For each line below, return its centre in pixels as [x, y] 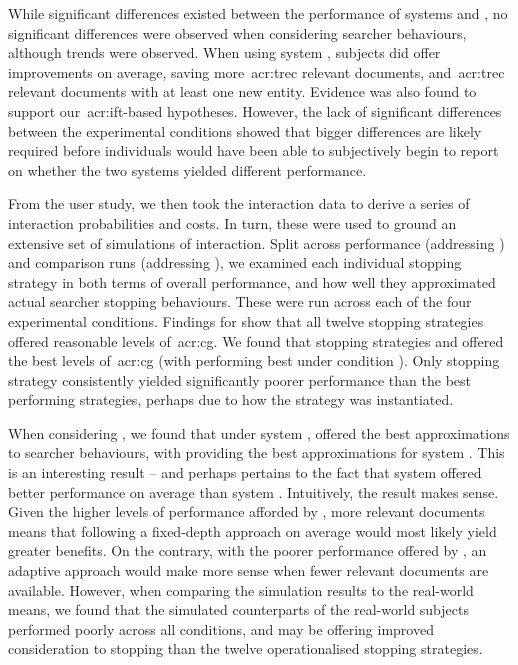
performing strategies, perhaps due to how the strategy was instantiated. [231, 399]
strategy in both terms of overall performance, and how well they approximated [252, 281]
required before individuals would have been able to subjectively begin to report [253, 150]
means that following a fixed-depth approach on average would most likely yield [252, 530]
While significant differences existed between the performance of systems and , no [258, 13]
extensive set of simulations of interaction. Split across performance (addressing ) [256, 242]
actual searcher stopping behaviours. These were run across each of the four [240, 301]
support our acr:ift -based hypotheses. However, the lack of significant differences [255, 110]
